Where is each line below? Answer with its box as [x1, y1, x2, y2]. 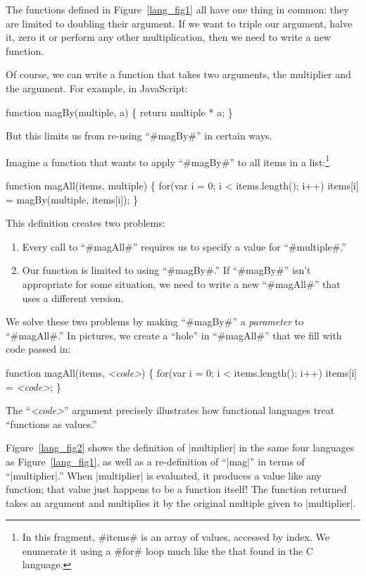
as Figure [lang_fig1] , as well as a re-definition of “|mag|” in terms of [6, 453, 305, 468]
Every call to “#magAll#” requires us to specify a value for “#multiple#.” [22, 239, 347, 253]
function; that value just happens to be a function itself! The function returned [6, 482, 347, 496]
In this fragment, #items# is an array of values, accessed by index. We [22, 530, 329, 544]
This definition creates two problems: [6, 215, 165, 230]
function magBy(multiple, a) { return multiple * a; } [6, 104, 233, 119]
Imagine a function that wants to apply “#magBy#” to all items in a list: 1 [6, 152, 330, 169]
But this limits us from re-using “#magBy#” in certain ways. [6, 128, 272, 143]
